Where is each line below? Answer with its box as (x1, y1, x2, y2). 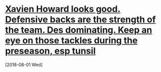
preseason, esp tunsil (5, 45, 96, 57)
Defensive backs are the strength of (5, 14, 156, 25)
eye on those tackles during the (5, 35, 138, 46)
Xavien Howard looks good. (5, 3, 121, 15)
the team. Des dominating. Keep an (5, 25, 153, 36)
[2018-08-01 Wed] (5, 62, 43, 68)
